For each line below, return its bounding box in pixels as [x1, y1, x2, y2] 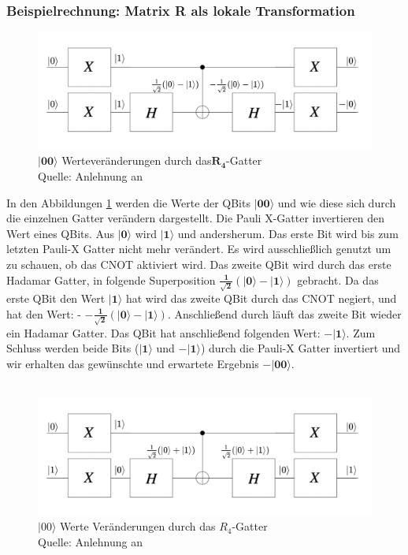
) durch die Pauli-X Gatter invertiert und [200, 340, 401, 356]
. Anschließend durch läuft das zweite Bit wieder [167, 305, 402, 322]
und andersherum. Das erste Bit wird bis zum [177, 225, 399, 241]
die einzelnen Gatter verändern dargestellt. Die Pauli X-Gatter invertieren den [6, 210, 385, 226]
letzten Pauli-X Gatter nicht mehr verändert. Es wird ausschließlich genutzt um [6, 240, 391, 257]
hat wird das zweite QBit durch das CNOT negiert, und [125, 290, 397, 307]
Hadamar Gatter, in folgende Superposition [6, 271, 216, 288]
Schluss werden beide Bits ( [6, 340, 139, 356]
